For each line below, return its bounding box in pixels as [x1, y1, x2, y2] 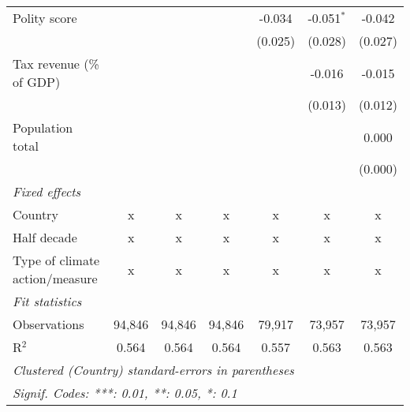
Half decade [13, 228, 77, 246]
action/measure [13, 269, 98, 287]
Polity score [13, 9, 77, 27]
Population [13, 118, 73, 137]
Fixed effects [13, 182, 81, 200]
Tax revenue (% [13, 54, 99, 73]
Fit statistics [13, 292, 82, 310]
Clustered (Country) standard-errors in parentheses [13, 361, 294, 379]
